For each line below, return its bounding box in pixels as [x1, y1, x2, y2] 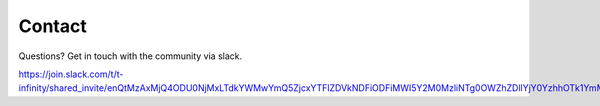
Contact [18, 15, 87, 37]
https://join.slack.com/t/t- [18, 68, 124, 80]
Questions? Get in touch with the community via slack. [18, 50, 243, 62]
